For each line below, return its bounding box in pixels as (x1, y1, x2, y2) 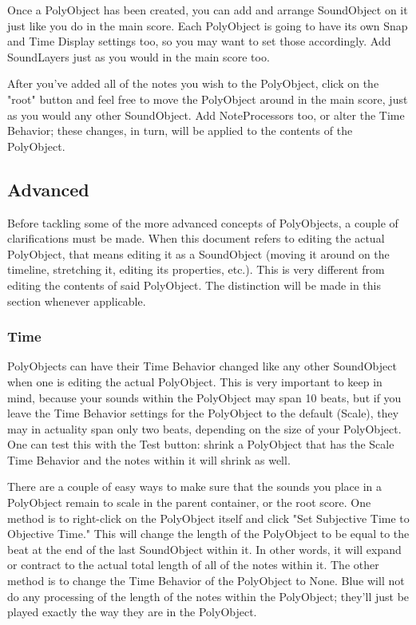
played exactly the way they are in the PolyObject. (7, 603, 257, 620)
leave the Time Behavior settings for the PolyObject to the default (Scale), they (7, 405, 399, 421)
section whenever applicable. (7, 292, 146, 309)
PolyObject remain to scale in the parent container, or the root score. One (7, 494, 371, 511)
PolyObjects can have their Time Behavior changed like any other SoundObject (7, 358, 397, 374)
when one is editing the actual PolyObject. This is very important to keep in (7, 373, 382, 390)
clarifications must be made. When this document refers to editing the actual (7, 230, 385, 247)
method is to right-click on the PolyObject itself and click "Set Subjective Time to (7, 509, 410, 526)
